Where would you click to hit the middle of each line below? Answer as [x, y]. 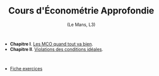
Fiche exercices [26, 68]
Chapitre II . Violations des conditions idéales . [57, 49]
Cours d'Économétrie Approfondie [81, 11]
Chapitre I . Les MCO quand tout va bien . [51, 44]
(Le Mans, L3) [81, 24]
